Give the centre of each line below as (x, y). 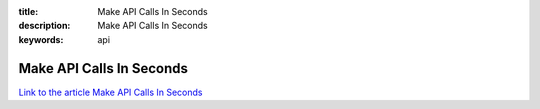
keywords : (41, 39)
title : (28, 11)
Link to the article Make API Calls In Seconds (110, 92)
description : (44, 26)
